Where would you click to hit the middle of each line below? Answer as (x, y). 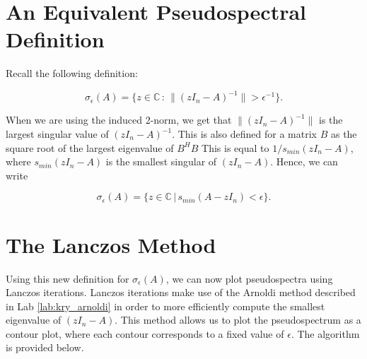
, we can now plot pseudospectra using (249, 278)
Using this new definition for (68, 278)
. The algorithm (325, 333)
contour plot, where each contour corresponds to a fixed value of (145, 333)
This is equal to (235, 147)
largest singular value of (57, 134)
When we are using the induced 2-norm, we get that (119, 120)
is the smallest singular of (161, 161)
